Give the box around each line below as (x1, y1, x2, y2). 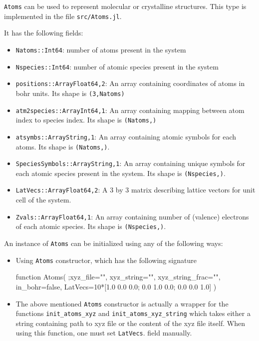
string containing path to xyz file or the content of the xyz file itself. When (15, 317, 245, 328)
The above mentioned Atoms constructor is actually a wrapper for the (15, 298, 229, 308)
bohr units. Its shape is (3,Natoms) (15, 87, 125, 98)
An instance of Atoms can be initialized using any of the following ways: (4, 238, 223, 248)
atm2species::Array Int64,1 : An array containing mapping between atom (15, 104, 245, 115)
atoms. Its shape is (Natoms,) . (15, 141, 110, 151)
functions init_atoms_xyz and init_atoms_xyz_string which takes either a (15, 308, 251, 318)
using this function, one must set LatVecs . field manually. (15, 327, 192, 338)
